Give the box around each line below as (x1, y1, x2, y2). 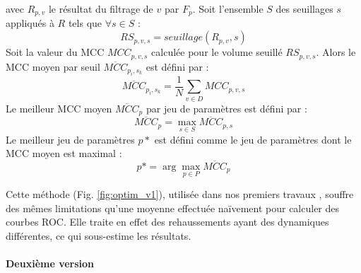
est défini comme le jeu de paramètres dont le (154, 132, 352, 146)
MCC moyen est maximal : (6, 146, 122, 161)
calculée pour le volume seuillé (151, 45, 283, 59)
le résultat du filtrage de (48, 1, 153, 16)
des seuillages (276, 1, 333, 16)
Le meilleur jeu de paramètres (6, 132, 135, 146)
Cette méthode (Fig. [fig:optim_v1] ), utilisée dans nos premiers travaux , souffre (6, 187, 354, 202)
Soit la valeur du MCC (6, 45, 105, 59)
